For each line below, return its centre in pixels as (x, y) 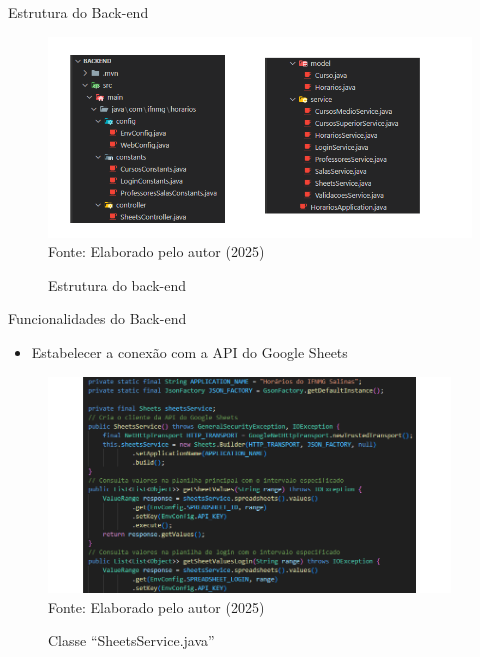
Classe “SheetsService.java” (131, 640)
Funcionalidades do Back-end (97, 318)
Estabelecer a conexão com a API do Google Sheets (189, 352)
